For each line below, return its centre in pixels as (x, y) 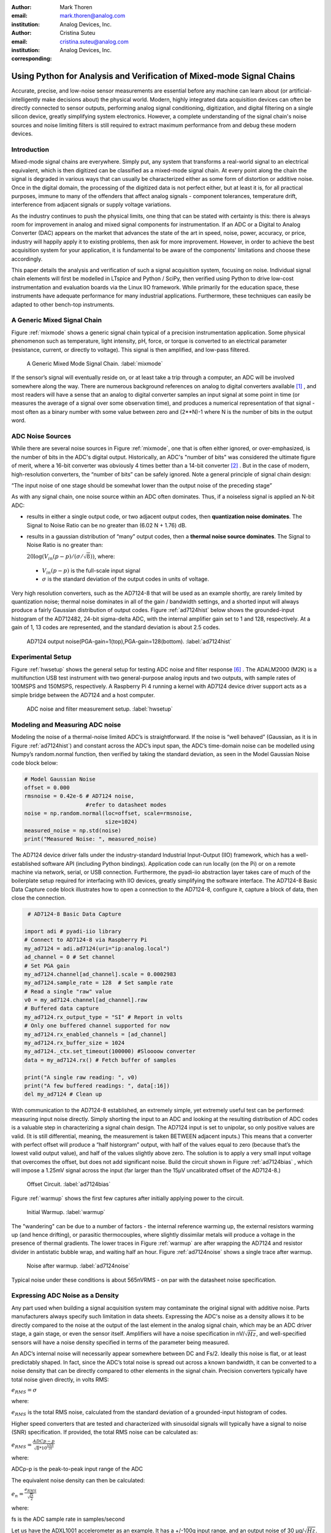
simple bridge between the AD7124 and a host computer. (83, 695)
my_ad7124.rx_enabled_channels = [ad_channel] (95, 1034)
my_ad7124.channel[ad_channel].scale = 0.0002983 (100, 974)
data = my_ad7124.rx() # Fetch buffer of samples (100, 1060)
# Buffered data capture (62, 1008)
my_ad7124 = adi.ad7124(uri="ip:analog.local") (97, 948)
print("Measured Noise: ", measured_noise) (91, 839)
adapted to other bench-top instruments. (63, 304)
